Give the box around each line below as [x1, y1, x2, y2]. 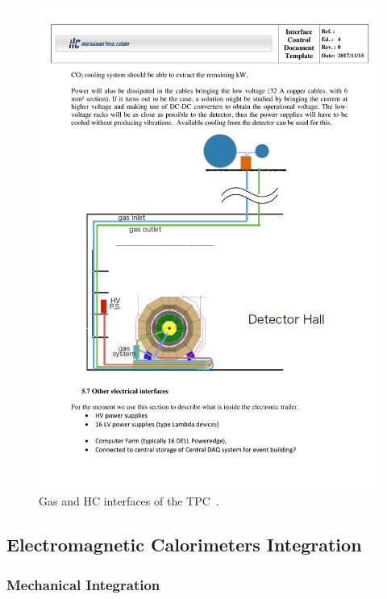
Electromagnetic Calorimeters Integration [6, 532, 362, 557]
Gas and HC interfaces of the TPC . [39, 493, 219, 510]
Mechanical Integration [6, 574, 160, 594]
